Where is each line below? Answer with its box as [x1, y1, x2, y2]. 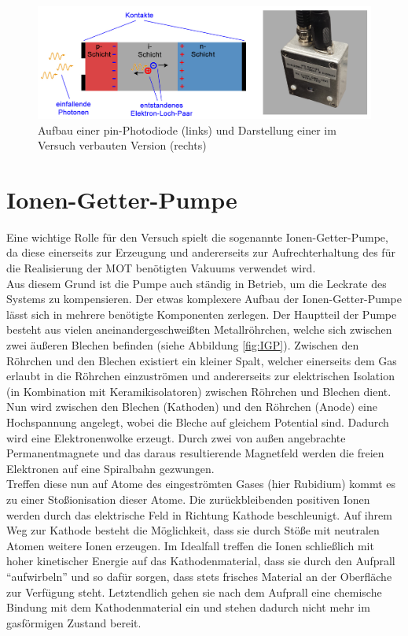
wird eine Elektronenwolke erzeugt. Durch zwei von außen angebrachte [6, 429, 346, 446]
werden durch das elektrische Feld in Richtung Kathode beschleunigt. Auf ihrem [6, 506, 392, 523]
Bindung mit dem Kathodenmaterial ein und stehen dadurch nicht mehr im [6, 599, 370, 616]
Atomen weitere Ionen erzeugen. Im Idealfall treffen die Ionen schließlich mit [6, 537, 374, 553]
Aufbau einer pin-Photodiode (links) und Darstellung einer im [38, 121, 336, 138]
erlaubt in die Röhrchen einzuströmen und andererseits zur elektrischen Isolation [6, 368, 395, 384]
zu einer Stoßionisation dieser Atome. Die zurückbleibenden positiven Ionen [6, 490, 370, 507]
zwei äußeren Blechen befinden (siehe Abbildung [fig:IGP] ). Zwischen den [6, 337, 359, 353]
